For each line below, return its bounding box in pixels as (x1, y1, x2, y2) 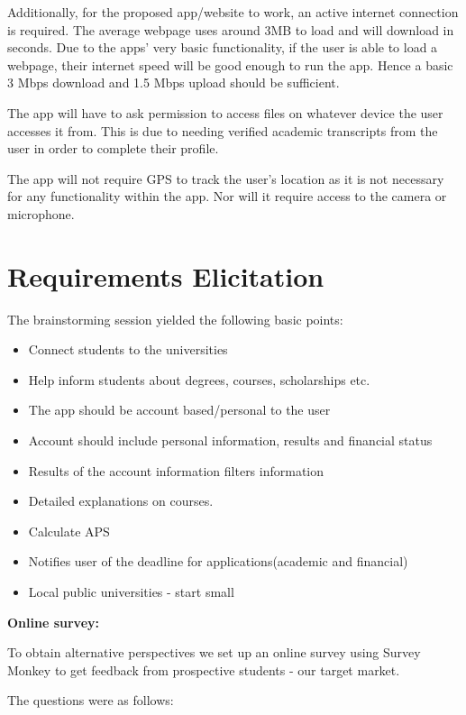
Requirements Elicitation (7, 257, 324, 294)
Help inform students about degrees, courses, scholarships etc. (28, 370, 370, 389)
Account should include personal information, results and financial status (28, 431, 433, 450)
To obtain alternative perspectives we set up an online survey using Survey (7, 643, 421, 662)
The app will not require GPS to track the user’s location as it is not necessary (7, 169, 444, 188)
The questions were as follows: (7, 691, 174, 710)
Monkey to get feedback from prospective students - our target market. (7, 660, 400, 679)
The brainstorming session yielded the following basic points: (7, 309, 343, 328)
